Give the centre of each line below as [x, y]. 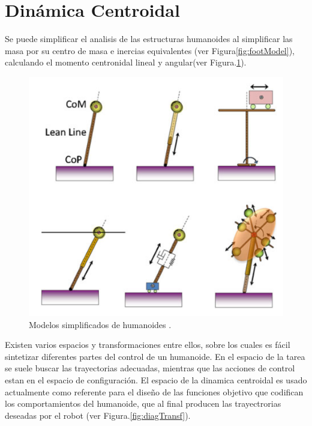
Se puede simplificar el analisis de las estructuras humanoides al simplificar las [149, 39]
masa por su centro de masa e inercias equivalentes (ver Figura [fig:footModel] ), [150, 50]
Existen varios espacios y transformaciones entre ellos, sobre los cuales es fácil [148, 345]
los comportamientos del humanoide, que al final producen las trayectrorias [143, 403]
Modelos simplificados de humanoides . [100, 324]
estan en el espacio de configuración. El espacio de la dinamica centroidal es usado [156, 379]
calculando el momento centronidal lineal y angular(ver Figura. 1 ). [126, 62]
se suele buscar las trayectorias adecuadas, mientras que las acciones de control [150, 368]
